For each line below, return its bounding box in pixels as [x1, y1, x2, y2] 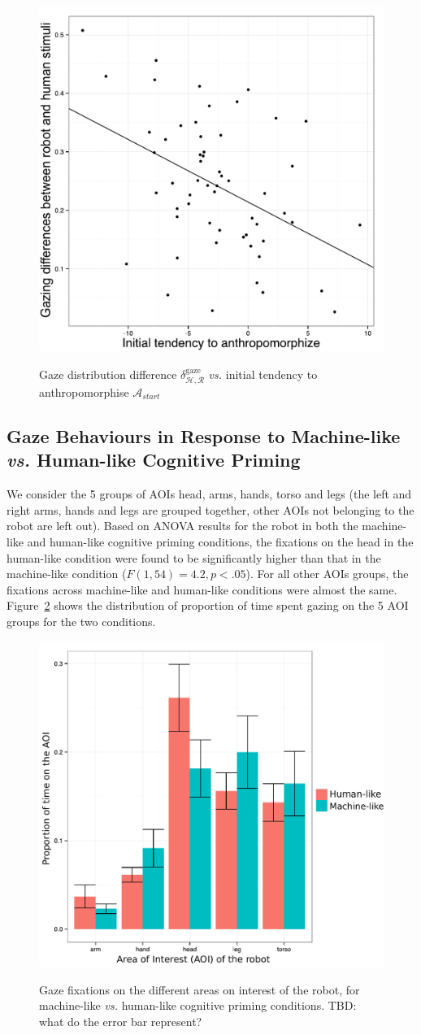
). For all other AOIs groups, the [245, 565, 409, 582]
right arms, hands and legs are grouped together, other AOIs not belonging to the [7, 501, 414, 518]
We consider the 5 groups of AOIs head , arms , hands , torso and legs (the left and [7, 485, 412, 502]
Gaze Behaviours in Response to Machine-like [7, 424, 401, 448]
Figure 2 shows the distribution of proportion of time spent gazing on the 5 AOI [7, 597, 409, 614]
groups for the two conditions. [7, 612, 156, 629]
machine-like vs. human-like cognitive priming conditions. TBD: [39, 997, 357, 1014]
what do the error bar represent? [39, 1012, 202, 1029]
